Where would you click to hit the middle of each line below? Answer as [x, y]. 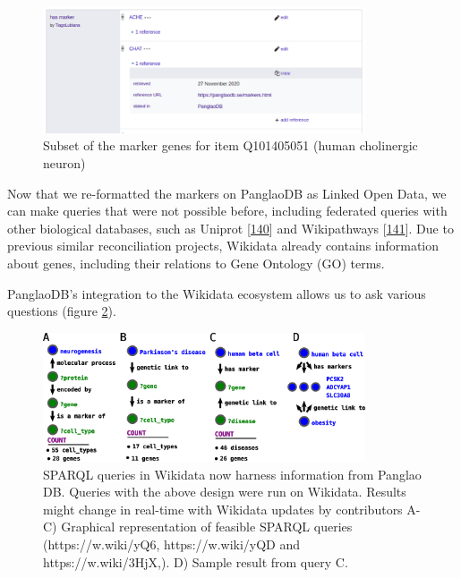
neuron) [64, 162]
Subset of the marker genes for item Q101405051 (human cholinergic [230, 145]
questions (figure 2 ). [62, 311]
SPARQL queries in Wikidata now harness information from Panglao [232, 474]
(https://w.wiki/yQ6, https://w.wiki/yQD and [172, 544]
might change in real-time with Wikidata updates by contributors [223, 509]
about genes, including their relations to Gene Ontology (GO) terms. [196, 263]
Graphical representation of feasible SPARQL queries [207, 527]
